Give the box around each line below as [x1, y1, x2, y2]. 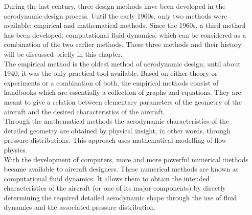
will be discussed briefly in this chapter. [4, 48, 123, 59]
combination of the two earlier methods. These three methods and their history [4, 39, 242, 49]
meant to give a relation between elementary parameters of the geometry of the [4, 96, 242, 107]
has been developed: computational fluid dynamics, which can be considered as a [4, 29, 246, 40]
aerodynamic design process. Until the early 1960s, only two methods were [4, 10, 227, 21]
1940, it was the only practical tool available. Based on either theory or [4, 68, 218, 78]
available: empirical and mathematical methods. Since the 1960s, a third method [4, 20, 246, 30]
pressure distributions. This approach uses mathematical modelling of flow [4, 135, 227, 145]
